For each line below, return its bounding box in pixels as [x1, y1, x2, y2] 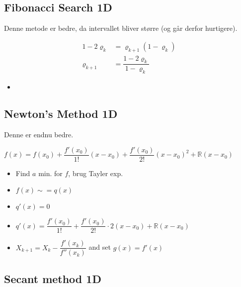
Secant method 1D [4, 271, 101, 286]
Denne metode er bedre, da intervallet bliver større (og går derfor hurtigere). [4, 23, 238, 33]
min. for [38, 168, 63, 178]
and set [88, 242, 111, 252]
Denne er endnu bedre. [4, 129, 74, 140]
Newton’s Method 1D [4, 106, 118, 121]
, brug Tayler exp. [68, 168, 123, 178]
